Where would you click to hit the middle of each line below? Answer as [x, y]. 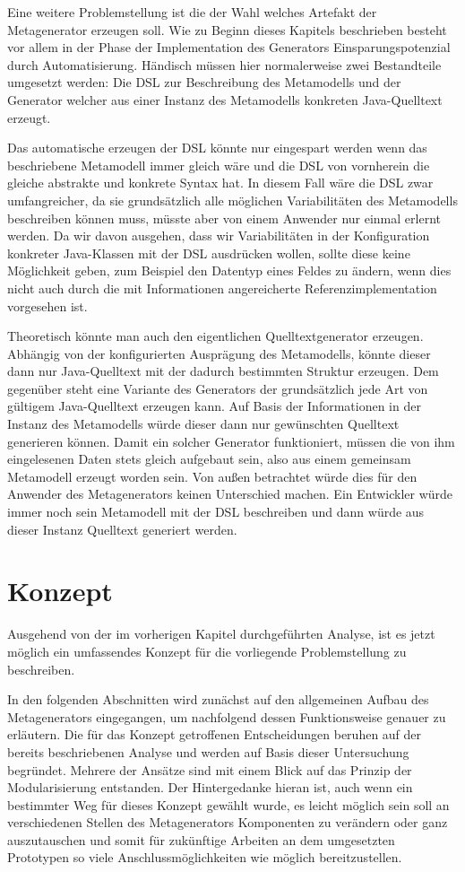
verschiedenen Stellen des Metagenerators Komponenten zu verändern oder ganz [228, 822]
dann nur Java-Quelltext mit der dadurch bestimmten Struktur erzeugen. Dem [223, 371]
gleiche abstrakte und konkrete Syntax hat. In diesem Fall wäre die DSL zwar [220, 183]
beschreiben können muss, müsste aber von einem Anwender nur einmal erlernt [224, 218]
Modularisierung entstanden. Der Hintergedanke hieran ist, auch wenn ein [210, 787]
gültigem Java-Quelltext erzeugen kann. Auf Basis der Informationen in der [214, 406]
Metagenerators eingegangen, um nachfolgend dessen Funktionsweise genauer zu [227, 716]
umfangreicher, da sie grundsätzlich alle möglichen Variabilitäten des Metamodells [232, 200]
